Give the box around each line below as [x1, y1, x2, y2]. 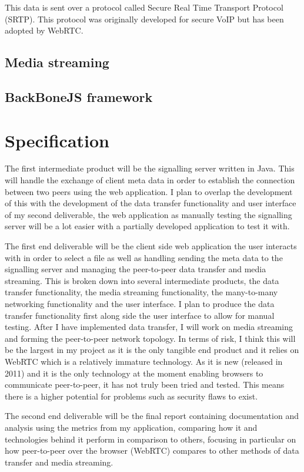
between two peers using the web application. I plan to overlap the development [5, 185, 293, 197]
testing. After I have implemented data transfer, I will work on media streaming [5, 321, 293, 333]
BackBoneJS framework [5, 87, 153, 105]
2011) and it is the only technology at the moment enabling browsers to [5, 367, 263, 379]
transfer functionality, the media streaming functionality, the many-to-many [5, 286, 278, 298]
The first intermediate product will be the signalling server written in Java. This [5, 162, 295, 174]
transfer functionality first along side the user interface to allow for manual [5, 309, 275, 321]
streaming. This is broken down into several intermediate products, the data [5, 274, 279, 286]
